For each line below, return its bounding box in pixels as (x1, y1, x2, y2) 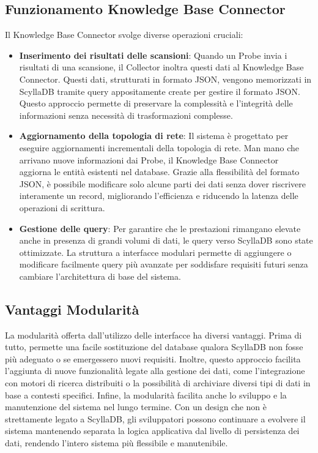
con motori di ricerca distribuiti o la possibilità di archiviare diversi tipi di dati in (5, 376, 311, 389)
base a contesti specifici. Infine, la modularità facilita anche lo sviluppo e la (5, 388, 287, 401)
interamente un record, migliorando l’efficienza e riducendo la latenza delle (19, 189, 298, 202)
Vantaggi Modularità (5, 299, 139, 318)
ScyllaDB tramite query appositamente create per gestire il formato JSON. (19, 84, 300, 97)
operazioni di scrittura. (19, 201, 105, 214)
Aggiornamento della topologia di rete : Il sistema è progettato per (19, 129, 289, 142)
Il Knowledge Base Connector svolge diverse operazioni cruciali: (5, 28, 243, 41)
